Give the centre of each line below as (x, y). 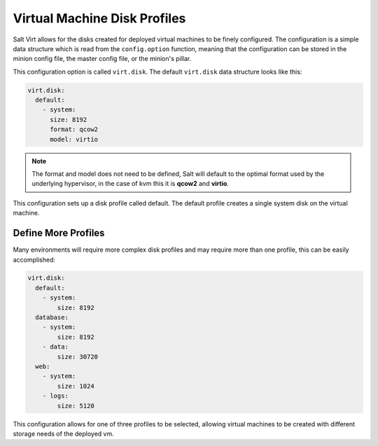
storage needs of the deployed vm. (64, 433)
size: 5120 (76, 406)
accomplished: (34, 259)
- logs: (56, 396)
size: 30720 (77, 357)
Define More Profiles (59, 233)
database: (52, 318)
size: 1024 (76, 386)
